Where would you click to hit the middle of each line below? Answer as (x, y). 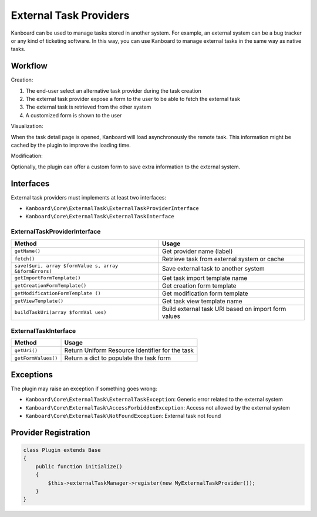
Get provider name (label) (197, 251)
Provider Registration (50, 432)
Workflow (29, 66)
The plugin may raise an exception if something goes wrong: (84, 388)
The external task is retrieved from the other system (88, 107)
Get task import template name (205, 278)
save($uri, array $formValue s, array (66, 266)
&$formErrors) (33, 271)
